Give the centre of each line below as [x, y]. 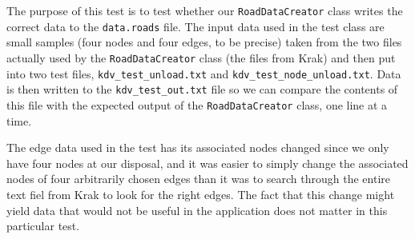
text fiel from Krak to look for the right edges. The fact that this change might [201, 194]
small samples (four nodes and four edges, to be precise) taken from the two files [204, 42]
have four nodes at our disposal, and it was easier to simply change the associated [207, 163]
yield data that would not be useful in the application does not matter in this [197, 210]
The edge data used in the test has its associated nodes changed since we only [198, 147]
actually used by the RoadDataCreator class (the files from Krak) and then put [201, 57]
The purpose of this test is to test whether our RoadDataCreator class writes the [205, 10]
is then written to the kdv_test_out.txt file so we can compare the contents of [202, 89]
